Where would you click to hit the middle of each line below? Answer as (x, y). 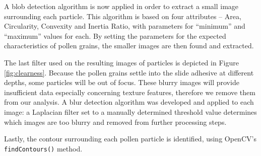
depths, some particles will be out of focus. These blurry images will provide (122, 82)
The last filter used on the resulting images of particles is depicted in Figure (121, 62)
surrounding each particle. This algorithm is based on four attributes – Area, (123, 16)
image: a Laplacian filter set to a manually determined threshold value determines (130, 111)
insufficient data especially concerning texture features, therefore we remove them (130, 92)
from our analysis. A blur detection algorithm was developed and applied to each (129, 102)
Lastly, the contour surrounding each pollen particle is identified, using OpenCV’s (130, 139)
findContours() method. (43, 148)
